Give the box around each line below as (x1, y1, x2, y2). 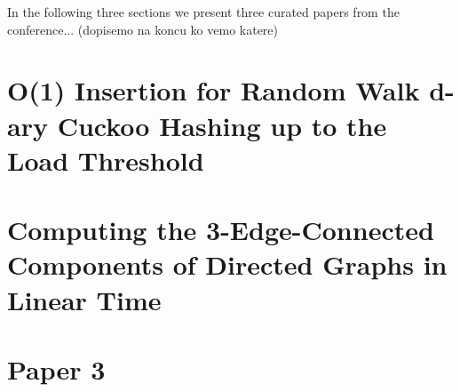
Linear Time (7, 281, 162, 317)
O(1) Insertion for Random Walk (7, 72, 420, 108)
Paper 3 (7, 350, 106, 387)
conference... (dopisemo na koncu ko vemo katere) (7, 20, 279, 38)
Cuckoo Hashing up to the (57, 107, 387, 143)
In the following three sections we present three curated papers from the (7, 3, 400, 20)
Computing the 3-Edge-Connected (7, 212, 434, 248)
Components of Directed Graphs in (7, 246, 448, 283)
